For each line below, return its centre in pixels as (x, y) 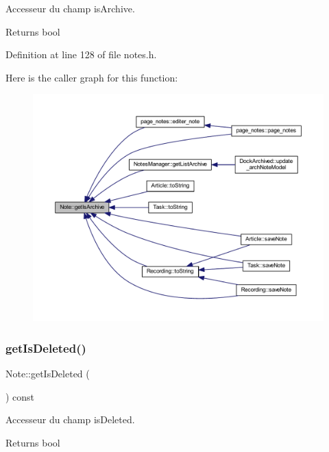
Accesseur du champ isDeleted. (70, 419)
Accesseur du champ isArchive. (70, 8)
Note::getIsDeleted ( (48, 374)
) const (20, 396)
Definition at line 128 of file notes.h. (81, 54)
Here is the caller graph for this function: (92, 77)
